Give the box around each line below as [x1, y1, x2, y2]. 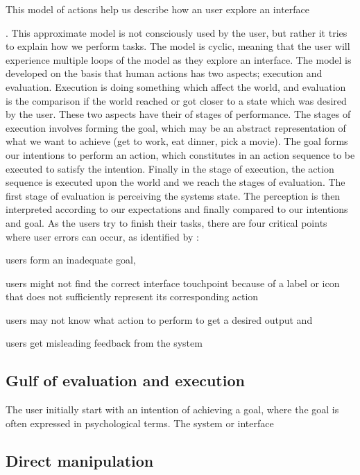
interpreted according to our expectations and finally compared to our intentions [6, 202, 348, 216]
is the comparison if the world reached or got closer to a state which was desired [6, 93, 347, 107]
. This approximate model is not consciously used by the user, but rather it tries [6, 25, 348, 40]
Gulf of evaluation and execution [6, 370, 245, 391]
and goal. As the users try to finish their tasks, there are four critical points [6, 215, 327, 230]
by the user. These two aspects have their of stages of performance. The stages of [6, 107, 351, 121]
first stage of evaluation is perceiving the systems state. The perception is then [6, 188, 341, 202]
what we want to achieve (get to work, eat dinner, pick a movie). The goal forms [6, 134, 348, 148]
